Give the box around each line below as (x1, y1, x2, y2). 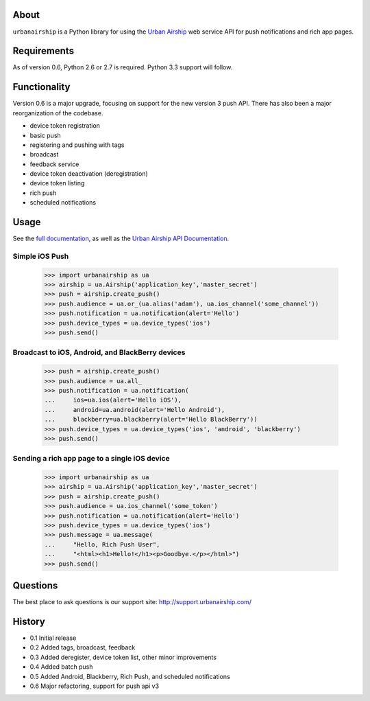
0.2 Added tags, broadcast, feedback (29, 643, 136, 652)
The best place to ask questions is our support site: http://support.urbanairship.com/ (12, 598, 252, 606)
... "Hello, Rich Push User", (44, 540, 160, 549)
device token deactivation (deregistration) (29, 170, 149, 178)
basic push (29, 131, 61, 139)
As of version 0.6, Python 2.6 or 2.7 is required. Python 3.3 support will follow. (12, 63, 233, 71)
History (12, 615, 46, 628)
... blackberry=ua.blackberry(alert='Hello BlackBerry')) (44, 415, 258, 424)
